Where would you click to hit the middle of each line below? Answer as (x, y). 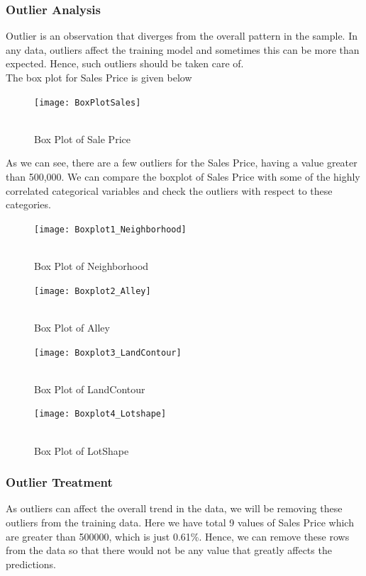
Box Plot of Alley (72, 327)
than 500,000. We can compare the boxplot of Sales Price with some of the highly (183, 177)
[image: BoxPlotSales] (88, 102)
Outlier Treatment (59, 482)
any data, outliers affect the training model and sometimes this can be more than (183, 49)
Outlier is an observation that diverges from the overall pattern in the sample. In (182, 36)
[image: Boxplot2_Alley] (93, 291)
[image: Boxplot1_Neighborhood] (110, 229)
